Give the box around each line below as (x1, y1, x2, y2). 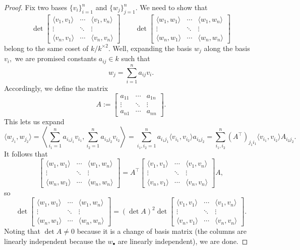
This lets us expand (4, 116, 65, 126)
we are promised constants (15, 53, 97, 64)
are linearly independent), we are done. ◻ (117, 235, 248, 246)
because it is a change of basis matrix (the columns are (77, 226, 247, 236)
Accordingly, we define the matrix (4, 82, 108, 93)
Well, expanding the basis (112, 42, 192, 53)
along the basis (204, 42, 250, 53)
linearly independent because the (4, 235, 105, 246)
